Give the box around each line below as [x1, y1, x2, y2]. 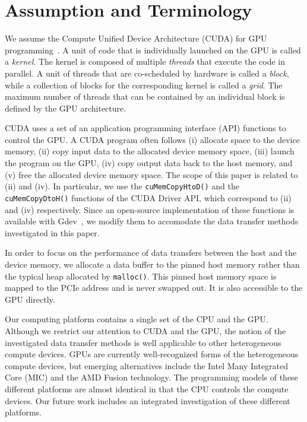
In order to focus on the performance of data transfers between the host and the [5, 246, 297, 259]
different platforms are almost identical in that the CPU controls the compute [5, 382, 289, 395]
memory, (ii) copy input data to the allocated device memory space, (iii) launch [5, 145, 295, 157]
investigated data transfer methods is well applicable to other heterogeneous [5, 336, 281, 348]
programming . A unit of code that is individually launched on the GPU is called [5, 43, 301, 56]
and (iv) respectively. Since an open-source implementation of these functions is [5, 203, 295, 215]
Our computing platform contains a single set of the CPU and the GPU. [5, 313, 268, 325]
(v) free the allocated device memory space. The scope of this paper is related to [5, 168, 298, 180]
